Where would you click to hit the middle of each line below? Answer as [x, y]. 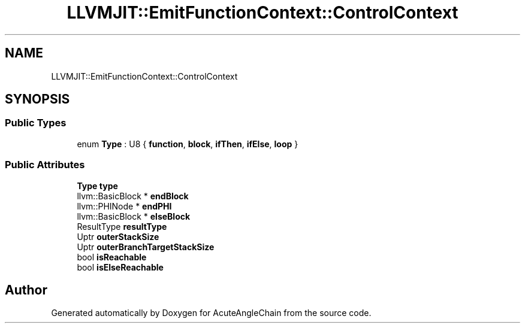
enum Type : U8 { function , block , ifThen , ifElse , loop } [188, 144]
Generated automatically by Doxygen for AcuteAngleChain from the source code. [211, 313]
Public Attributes [45, 165]
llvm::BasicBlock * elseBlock [134, 216]
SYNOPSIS [37, 99]
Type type [97, 186]
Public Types [36, 123]
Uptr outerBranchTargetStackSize [146, 247]
